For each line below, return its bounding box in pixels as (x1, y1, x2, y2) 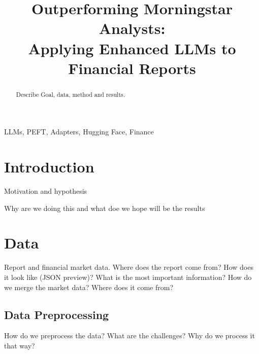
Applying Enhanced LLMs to (28, 38, 236, 58)
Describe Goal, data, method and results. (16, 90, 125, 98)
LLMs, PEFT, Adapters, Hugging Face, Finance (4, 126, 154, 137)
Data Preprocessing (4, 306, 109, 322)
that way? (4, 340, 35, 350)
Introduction (4, 156, 94, 177)
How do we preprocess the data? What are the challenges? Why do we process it (4, 330, 255, 341)
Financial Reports (68, 57, 196, 78)
